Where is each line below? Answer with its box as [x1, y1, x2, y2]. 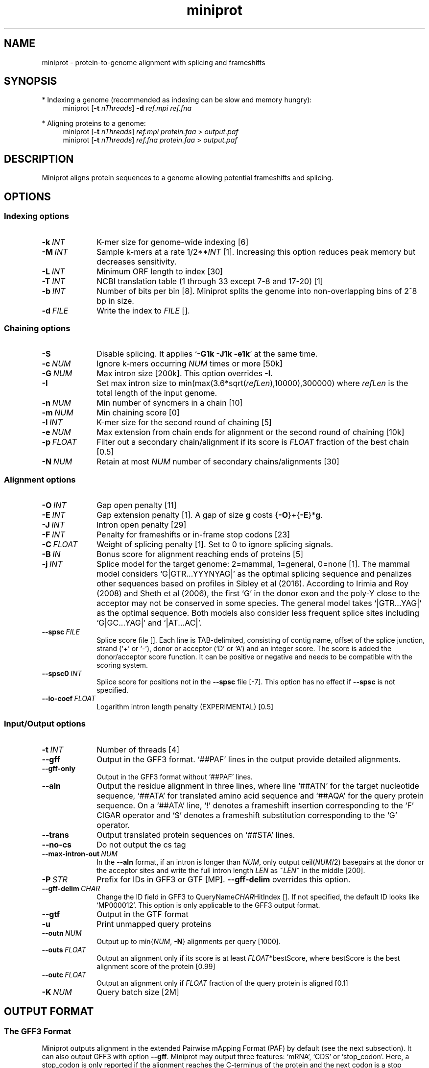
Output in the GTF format [96, 909, 189, 919]
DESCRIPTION [4, 152, 74, 165]
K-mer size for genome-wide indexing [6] [96, 237, 249, 247]
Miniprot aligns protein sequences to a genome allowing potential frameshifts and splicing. [42, 173, 334, 182]
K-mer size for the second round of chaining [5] [96, 417, 272, 428]
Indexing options [4, 211, 69, 221]
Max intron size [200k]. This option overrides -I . [96, 368, 273, 379]
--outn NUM [42, 928, 82, 937]
